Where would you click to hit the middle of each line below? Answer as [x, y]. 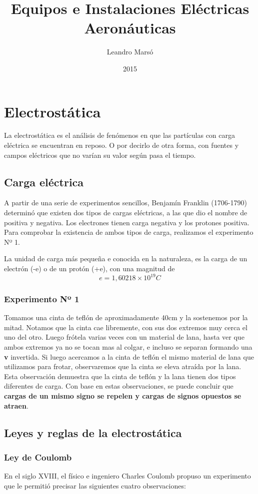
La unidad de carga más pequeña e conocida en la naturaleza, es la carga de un [126, 258]
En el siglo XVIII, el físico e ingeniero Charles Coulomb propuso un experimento [127, 476]
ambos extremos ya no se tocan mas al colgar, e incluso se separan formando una [128, 347]
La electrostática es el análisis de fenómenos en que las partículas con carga [119, 135]
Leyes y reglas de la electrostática [93, 432]
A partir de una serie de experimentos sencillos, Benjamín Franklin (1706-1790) [125, 203]
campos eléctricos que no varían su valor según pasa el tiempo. [100, 155]
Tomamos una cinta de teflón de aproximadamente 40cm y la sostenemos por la [126, 317]
